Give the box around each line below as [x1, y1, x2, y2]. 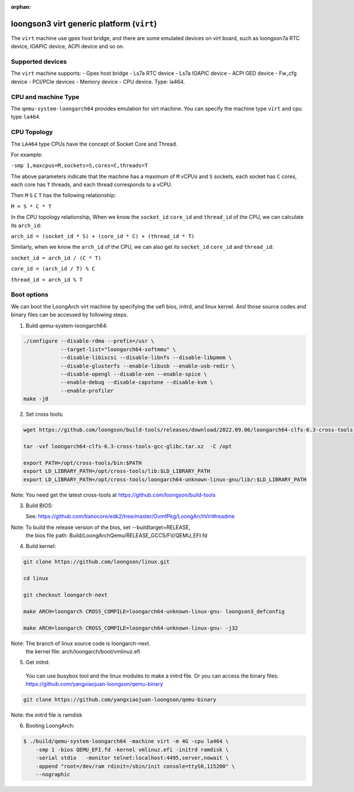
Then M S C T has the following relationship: [11, 192, 116, 199]
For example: [11, 151, 43, 158]
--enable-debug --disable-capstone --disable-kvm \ [60, 379, 214, 386]
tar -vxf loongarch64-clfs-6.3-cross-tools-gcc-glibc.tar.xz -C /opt [23, 443, 232, 449]
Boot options [11, 291, 48, 299]
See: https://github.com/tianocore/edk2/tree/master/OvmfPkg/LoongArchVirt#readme [25, 513, 235, 520]
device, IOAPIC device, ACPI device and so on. [11, 43, 125, 50]
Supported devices [11, 58, 67, 66]
